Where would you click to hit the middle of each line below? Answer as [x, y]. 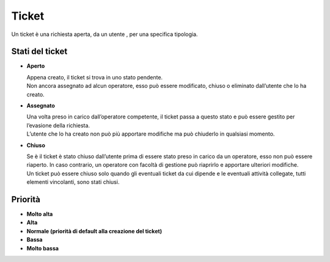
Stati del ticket [39, 52]
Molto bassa [43, 248]
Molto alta [40, 214]
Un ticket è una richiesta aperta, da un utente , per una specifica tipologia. [105, 34]
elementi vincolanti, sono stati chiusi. [73, 182]
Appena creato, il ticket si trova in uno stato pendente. [95, 77]
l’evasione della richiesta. [58, 125]
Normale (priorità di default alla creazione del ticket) [94, 231]
